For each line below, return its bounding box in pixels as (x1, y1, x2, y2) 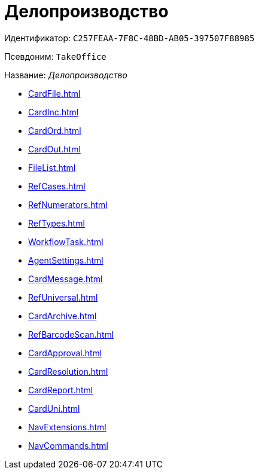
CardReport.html (28, 384, 93, 395)
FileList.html (28, 162, 76, 173)
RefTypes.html (28, 218, 85, 228)
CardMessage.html (28, 273, 103, 284)
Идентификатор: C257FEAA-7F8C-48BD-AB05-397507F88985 (4, 32, 255, 43)
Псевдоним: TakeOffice (4, 51, 106, 62)
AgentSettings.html (28, 255, 103, 265)
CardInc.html (28, 106, 79, 117)
